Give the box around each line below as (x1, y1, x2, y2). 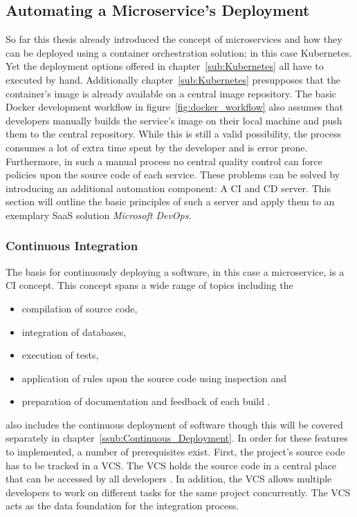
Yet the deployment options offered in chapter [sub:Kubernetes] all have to (6, 59, 324, 73)
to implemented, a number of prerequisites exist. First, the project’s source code (6, 444, 345, 459)
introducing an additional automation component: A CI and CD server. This (6, 180, 331, 195)
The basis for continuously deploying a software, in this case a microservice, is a (6, 264, 345, 279)
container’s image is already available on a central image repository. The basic (6, 86, 337, 100)
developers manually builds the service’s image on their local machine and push (6, 113, 342, 127)
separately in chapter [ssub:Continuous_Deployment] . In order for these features (6, 431, 348, 445)
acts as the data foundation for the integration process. (6, 498, 239, 513)
